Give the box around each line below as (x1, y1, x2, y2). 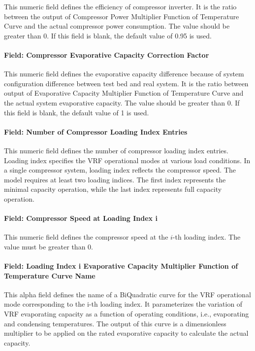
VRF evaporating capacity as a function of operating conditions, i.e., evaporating (4, 309, 249, 319)
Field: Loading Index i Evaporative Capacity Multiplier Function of (4, 261, 238, 271)
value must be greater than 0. (4, 241, 93, 251)
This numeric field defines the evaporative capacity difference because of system (4, 69, 244, 79)
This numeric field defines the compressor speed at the (4, 232, 168, 242)
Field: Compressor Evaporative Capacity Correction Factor (4, 49, 209, 60)
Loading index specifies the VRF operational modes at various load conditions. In (4, 155, 251, 165)
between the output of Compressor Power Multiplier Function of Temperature (4, 11, 239, 21)
